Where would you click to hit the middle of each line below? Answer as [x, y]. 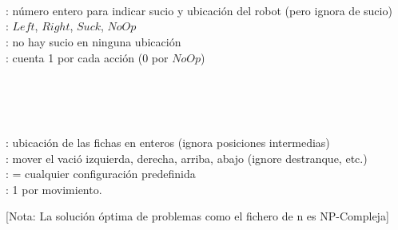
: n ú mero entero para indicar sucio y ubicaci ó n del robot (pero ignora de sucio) [199, 10]
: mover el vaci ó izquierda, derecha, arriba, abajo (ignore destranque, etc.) [187, 158]
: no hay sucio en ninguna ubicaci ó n [94, 41]
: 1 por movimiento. [54, 189]
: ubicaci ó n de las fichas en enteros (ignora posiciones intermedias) [168, 142]
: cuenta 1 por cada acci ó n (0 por [87, 57]
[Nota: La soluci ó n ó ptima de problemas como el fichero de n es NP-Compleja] [197, 216]
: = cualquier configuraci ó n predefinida [101, 174]
